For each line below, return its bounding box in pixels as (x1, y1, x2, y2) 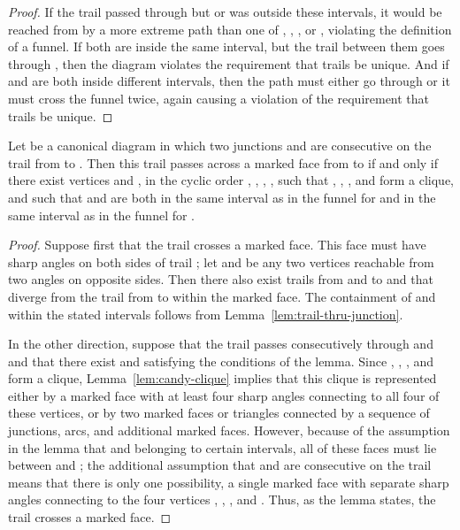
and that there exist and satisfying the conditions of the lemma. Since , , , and (8, 351, 434, 370)
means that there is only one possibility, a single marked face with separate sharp (8, 472, 449, 491)
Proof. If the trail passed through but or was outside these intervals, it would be (8, 3, 442, 20)
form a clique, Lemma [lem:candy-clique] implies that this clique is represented (8, 369, 437, 388)
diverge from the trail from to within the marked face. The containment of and (8, 287, 436, 305)
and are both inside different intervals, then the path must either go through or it (8, 72, 450, 90)
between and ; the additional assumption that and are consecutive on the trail (8, 456, 432, 474)
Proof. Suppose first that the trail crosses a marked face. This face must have (8, 235, 426, 254)
